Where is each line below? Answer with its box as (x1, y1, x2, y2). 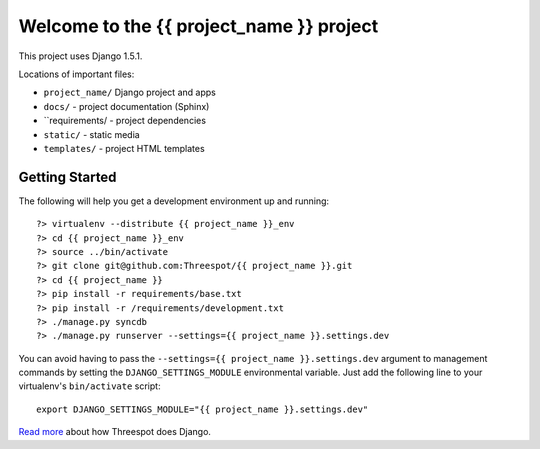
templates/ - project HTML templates (43, 142, 205, 154)
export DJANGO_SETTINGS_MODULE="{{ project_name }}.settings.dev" (36, 403, 369, 415)
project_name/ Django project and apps (43, 86, 217, 99)
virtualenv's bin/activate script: (18, 380, 161, 392)
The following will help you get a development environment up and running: (18, 195, 330, 207)
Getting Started (18, 168, 117, 185)
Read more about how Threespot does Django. (18, 426, 212, 438)
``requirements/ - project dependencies (43, 115, 207, 127)
